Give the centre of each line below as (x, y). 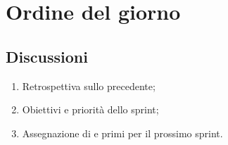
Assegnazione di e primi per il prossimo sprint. (122, 133)
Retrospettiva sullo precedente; (89, 86)
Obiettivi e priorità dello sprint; (90, 109)
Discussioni (47, 56)
